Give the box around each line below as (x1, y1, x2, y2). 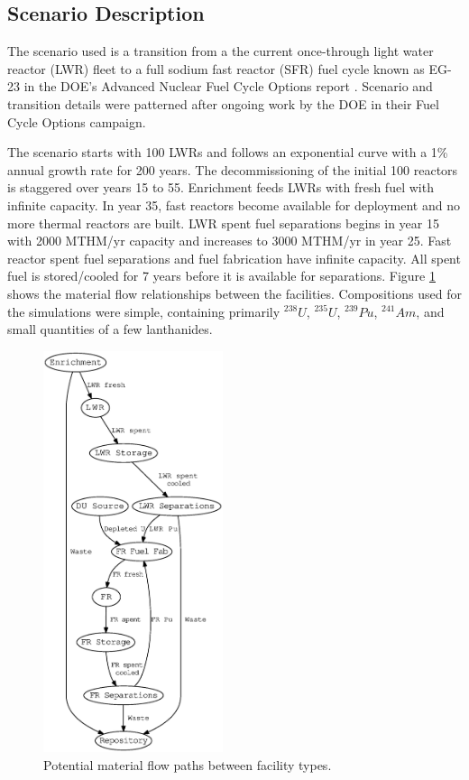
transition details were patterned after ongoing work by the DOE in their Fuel (7, 94, 439, 113)
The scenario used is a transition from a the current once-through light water (7, 42, 434, 60)
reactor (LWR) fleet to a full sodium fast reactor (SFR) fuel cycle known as (7, 59, 425, 78)
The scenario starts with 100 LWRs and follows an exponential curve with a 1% (7, 143, 448, 162)
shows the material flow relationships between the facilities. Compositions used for (7, 283, 462, 302)
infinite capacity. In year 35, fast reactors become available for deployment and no (7, 195, 460, 214)
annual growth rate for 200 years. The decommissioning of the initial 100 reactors (7, 160, 458, 179)
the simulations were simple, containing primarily (7, 302, 280, 320)
